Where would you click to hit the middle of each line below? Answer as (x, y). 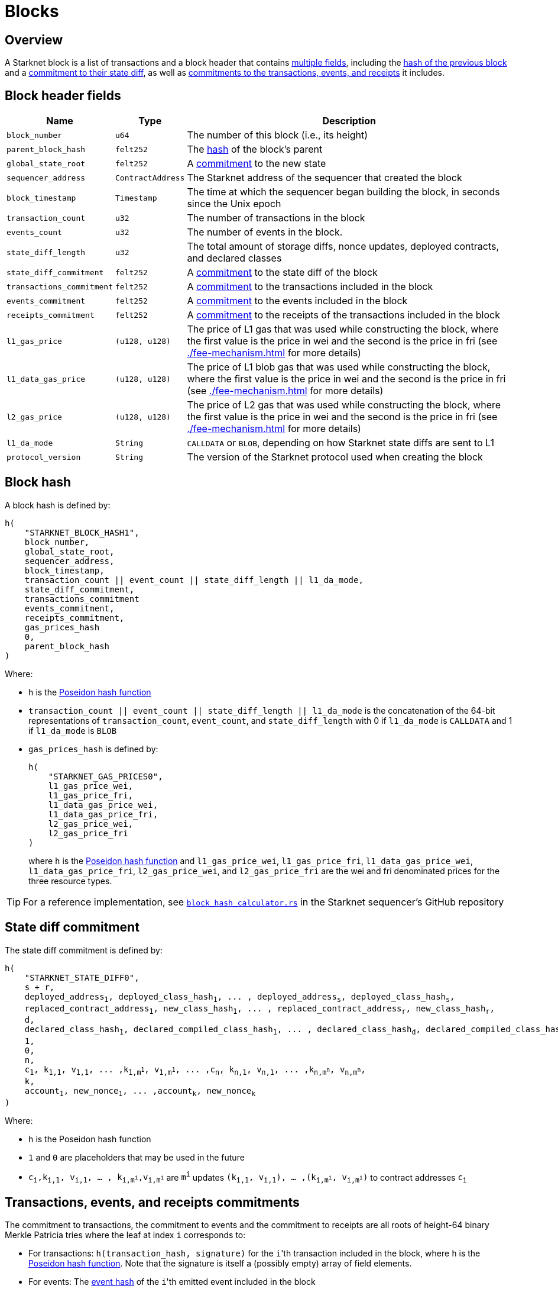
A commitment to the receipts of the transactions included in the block (343, 315)
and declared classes (234, 258)
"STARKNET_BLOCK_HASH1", (82, 532)
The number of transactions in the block (276, 218)
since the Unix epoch (234, 204)
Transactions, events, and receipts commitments (152, 1202)
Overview (34, 40)
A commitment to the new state (257, 164)
